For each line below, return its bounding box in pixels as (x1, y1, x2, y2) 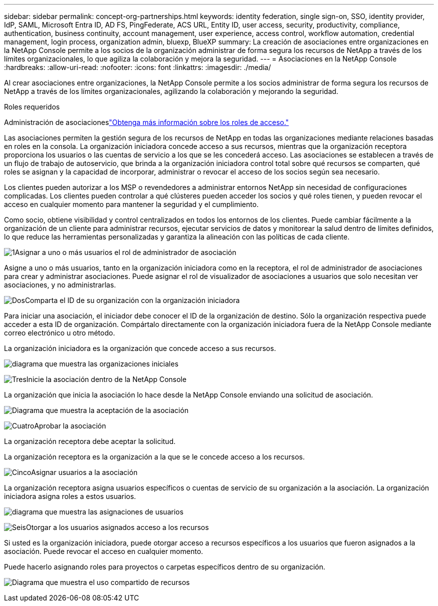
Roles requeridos (4, 102, 60, 111)
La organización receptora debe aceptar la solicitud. (4, 437, 176, 445)
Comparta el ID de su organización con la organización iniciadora (24, 296, 240, 304)
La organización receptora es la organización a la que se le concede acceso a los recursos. (4, 452, 305, 461)
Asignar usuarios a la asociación (31, 468, 137, 476)
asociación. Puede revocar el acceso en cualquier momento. (4, 547, 203, 555)
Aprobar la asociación (34, 421, 106, 430)
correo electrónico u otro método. (4, 328, 115, 337)
